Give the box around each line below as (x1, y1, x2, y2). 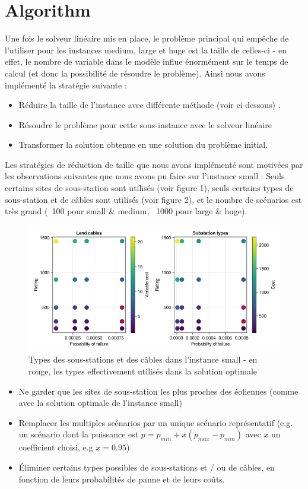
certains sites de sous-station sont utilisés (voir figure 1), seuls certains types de (5, 182, 294, 194)
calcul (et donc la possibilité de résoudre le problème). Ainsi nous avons (5, 66, 265, 79)
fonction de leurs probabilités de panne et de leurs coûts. (18, 472, 225, 485)
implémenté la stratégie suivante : (5, 78, 127, 91)
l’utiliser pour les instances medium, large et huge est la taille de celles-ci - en (5, 43, 287, 56)
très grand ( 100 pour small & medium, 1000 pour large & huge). (5, 205, 247, 217)
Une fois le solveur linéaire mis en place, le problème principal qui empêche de (5, 32, 289, 45)
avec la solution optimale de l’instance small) (18, 396, 182, 409)
